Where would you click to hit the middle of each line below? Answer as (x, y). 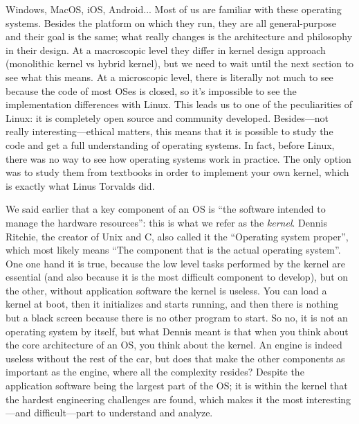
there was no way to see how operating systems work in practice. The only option (178, 158)
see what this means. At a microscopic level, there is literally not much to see (169, 77)
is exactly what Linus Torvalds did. (80, 185)
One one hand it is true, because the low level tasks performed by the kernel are (175, 263)
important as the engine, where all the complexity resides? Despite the (155, 372)
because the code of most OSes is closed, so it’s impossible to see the (151, 90)
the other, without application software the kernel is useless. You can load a (166, 290)
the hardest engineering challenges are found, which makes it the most (155, 399)
